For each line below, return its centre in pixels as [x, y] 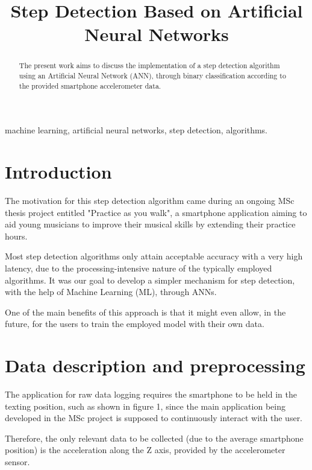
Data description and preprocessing [155, 365]
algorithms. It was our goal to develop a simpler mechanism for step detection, [150, 280]
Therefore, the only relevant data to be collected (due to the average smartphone [154, 438]
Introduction [58, 172]
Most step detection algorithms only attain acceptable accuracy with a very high [154, 256]
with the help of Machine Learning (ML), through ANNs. [111, 292]
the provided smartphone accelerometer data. [90, 85]
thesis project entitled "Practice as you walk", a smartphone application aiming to [156, 212]
